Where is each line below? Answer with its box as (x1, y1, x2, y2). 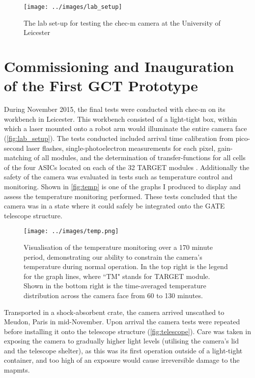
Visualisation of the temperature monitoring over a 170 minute (24, 241, 213, 252)
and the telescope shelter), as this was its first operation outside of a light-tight (4, 345, 243, 355)
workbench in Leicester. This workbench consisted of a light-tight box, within (4, 113, 237, 124)
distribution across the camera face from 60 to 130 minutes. (24, 290, 203, 300)
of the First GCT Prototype (4, 75, 198, 96)
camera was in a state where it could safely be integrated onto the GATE (4, 201, 225, 211)
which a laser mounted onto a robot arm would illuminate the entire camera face (4, 123, 247, 134)
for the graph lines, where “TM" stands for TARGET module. (24, 271, 210, 281)
